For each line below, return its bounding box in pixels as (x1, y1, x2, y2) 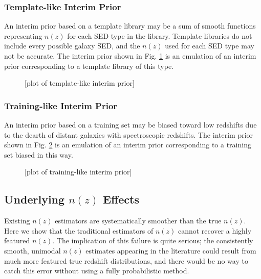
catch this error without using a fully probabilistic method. (4, 265, 189, 276)
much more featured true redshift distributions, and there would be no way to (4, 255, 248, 266)
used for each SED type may (165, 40, 254, 51)
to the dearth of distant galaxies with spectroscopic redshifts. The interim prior (4, 129, 253, 140)
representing (4, 30, 42, 41)
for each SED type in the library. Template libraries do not (67, 30, 252, 41)
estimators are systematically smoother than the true (55, 215, 222, 226)
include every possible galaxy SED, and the (4, 40, 140, 51)
